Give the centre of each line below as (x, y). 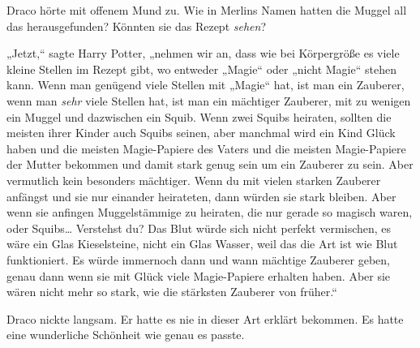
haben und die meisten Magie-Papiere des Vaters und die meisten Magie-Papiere (206, 148)
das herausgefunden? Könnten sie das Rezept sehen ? (136, 26)
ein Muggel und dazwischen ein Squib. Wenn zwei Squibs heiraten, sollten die (199, 116)
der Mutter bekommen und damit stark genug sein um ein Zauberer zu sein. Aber (210, 164)
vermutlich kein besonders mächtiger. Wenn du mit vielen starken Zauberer (194, 180)
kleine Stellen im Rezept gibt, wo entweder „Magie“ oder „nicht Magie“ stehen (201, 69)
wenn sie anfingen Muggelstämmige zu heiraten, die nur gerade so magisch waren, (210, 212)
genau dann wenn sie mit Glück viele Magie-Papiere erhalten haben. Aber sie (199, 275)
